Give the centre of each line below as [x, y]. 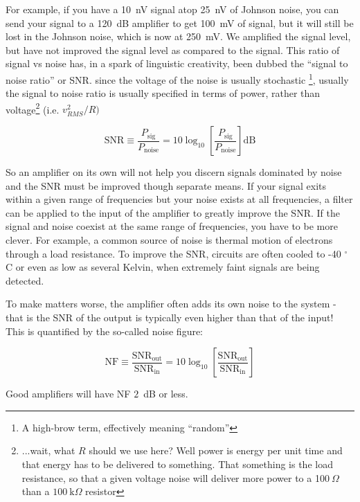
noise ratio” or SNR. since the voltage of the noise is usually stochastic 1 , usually [177, 78]
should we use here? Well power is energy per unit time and [216, 450]
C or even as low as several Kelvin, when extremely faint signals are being [163, 267]
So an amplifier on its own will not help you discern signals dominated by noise [174, 172]
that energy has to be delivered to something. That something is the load [177, 464]
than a [36, 491]
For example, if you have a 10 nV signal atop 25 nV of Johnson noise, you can [172, 9]
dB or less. [166, 394]
